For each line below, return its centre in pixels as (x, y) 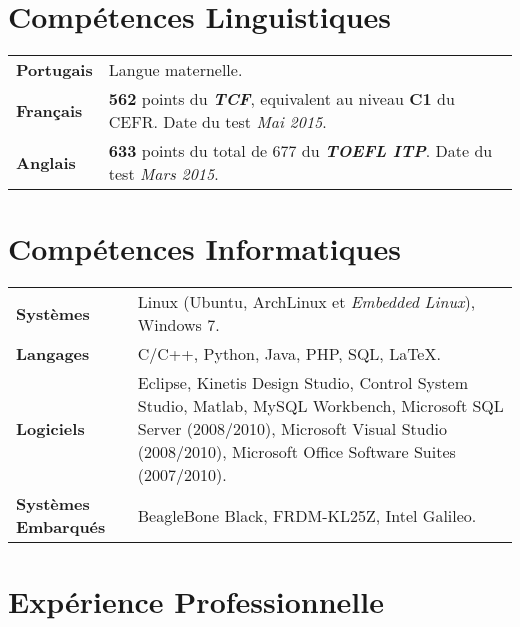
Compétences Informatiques (204, 248)
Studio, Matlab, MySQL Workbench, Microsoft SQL (320, 406)
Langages (53, 354)
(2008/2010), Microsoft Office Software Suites (296, 452)
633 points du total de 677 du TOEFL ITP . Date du (300, 151)
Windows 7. (178, 325)
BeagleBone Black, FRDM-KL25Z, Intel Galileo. (307, 515)
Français (49, 110)
